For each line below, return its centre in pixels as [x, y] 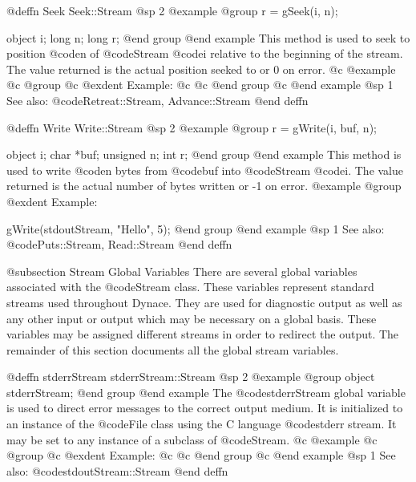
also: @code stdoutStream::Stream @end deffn [117, 470]
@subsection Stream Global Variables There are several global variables [182, 271]
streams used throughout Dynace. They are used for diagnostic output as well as [204, 302]
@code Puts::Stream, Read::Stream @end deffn [119, 244]
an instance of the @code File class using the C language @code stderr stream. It [202, 424]
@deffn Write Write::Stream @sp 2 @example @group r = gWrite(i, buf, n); [192, 127]
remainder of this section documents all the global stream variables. [173, 349]
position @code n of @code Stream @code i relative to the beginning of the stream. [205, 53]
